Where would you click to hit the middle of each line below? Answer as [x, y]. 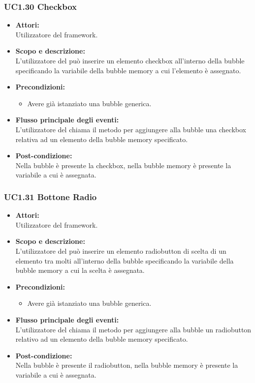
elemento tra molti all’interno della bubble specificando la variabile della [125, 260]
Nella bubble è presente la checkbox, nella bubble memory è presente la [123, 165]
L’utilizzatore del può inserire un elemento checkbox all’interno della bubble [130, 60]
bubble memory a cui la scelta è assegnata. [80, 270]
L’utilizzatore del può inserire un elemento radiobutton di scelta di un [121, 250]
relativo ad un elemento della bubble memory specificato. [102, 339]
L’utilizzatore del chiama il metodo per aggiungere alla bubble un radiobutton [133, 329]
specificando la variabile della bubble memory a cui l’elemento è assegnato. [128, 70]
